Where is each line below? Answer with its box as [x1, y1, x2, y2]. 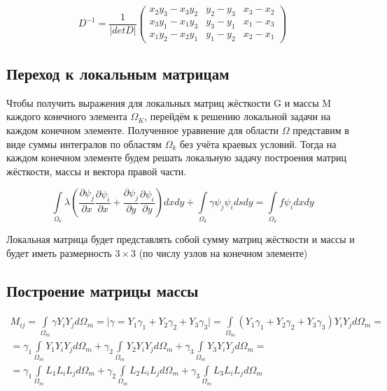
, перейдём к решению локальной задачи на [144, 109, 331, 124]
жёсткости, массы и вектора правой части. [6, 163, 187, 178]
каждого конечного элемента [6, 109, 127, 124]
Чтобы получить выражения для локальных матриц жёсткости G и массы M [6, 95, 332, 110]
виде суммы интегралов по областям [6, 136, 162, 151]
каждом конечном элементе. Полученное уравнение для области [6, 122, 279, 137]
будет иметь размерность [6, 245, 112, 260]
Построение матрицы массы [6, 279, 199, 301]
